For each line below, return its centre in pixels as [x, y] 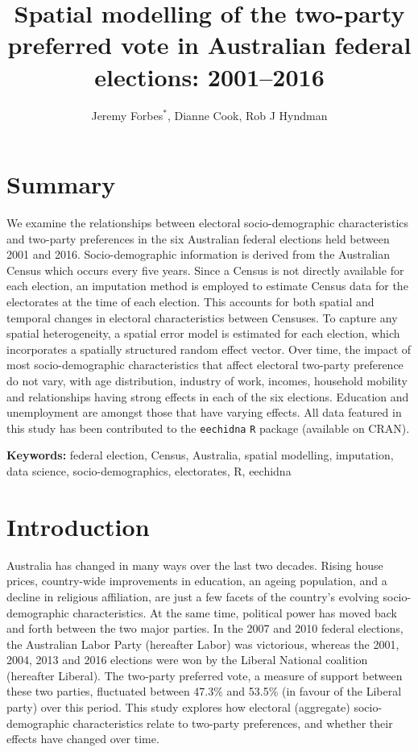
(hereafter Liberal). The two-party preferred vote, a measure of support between [205, 675]
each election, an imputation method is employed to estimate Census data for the [207, 286]
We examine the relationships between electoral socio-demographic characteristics [208, 223]
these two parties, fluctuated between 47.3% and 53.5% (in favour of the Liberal [204, 691]
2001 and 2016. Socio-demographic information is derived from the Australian [198, 254]
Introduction [78, 526]
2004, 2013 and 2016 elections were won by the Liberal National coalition [187, 660]
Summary [61, 184]
